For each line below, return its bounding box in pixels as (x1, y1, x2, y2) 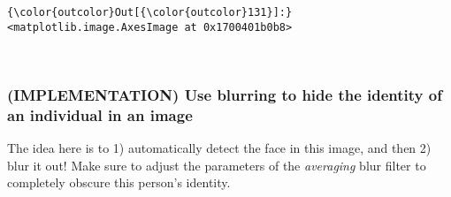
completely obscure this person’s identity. (7, 173, 231, 192)
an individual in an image (7, 103, 193, 125)
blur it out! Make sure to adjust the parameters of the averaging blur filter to (7, 155, 426, 174)
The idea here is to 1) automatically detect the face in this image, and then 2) (7, 139, 432, 157)
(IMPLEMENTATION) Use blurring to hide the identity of (7, 83, 442, 105)
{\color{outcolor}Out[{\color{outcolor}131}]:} (7, 6, 293, 19)
